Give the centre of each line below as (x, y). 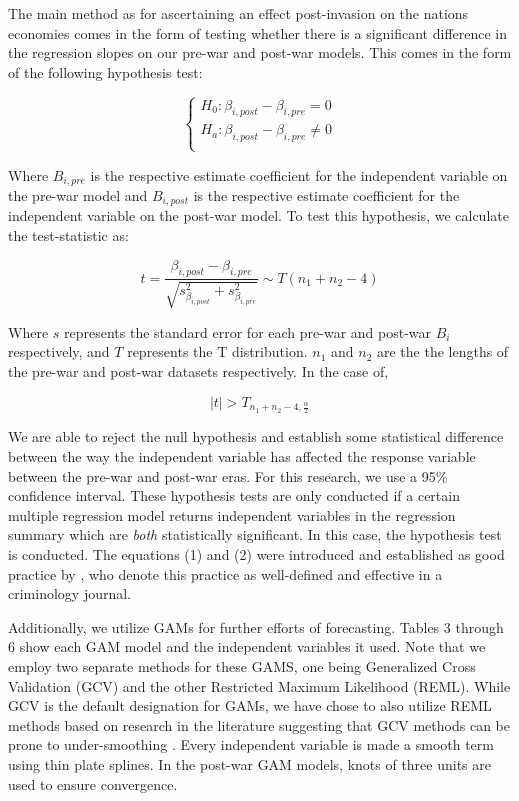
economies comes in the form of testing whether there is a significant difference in (258, 32)
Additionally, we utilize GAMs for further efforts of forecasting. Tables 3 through (256, 626)
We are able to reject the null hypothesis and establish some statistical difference (256, 436)
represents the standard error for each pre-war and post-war (248, 331)
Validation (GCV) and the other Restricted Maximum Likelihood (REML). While (259, 685)
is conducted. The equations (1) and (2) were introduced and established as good (256, 554)
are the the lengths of (442, 351)
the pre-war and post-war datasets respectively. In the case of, (198, 371)
